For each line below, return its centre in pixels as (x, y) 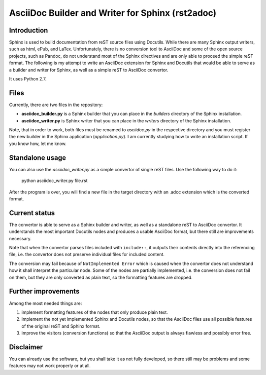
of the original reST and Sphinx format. (61, 326)
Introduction (29, 30)
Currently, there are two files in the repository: (56, 105)
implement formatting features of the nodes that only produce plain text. (95, 312)
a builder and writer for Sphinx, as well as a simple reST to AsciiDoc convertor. (89, 70)
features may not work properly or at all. (50, 366)
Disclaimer (26, 347)
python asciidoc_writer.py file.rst (55, 181)
